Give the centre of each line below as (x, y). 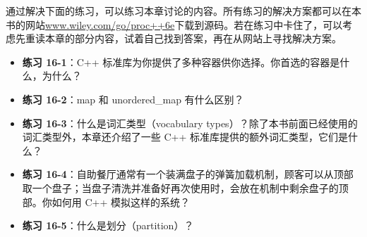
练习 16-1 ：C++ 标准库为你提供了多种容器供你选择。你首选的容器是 (181, 62)
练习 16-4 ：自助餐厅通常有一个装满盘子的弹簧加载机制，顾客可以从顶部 (188, 174)
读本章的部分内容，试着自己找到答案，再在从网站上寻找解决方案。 (188, 38)
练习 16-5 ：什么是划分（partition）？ (108, 225)
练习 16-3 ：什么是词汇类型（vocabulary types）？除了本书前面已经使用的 (190, 123)
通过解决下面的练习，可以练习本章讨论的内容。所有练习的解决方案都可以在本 (183, 11)
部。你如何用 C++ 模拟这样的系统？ (106, 201)
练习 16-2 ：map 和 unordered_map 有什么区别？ (133, 99)
